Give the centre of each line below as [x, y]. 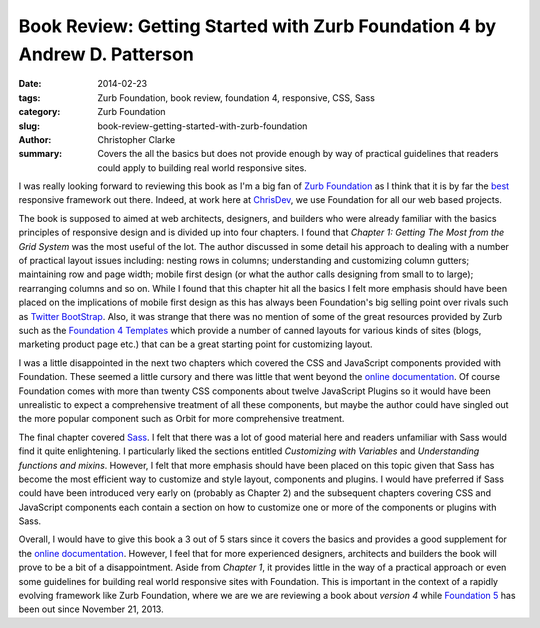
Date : [30, 84]
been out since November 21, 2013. [91, 609]
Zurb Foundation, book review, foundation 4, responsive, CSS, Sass [236, 97]
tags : [29, 97]
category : [39, 112]
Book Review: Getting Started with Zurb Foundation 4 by [257, 26]
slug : [29, 126]
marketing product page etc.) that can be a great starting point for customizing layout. [196, 344]
